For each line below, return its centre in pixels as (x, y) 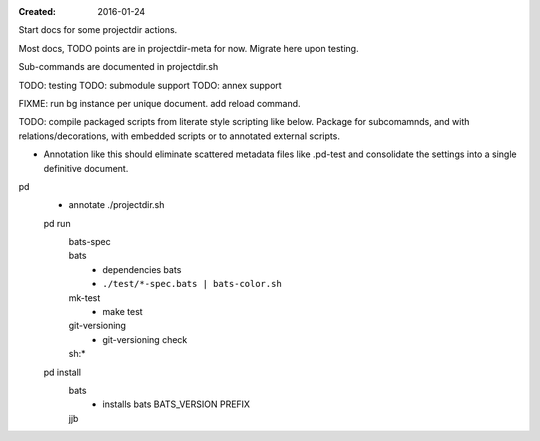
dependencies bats (142, 269)
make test (123, 312)
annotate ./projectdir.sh (116, 205)
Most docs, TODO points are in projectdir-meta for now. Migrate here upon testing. (188, 48)
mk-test (84, 297)
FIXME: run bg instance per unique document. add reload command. (159, 103)
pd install (62, 372)
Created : (37, 11)
